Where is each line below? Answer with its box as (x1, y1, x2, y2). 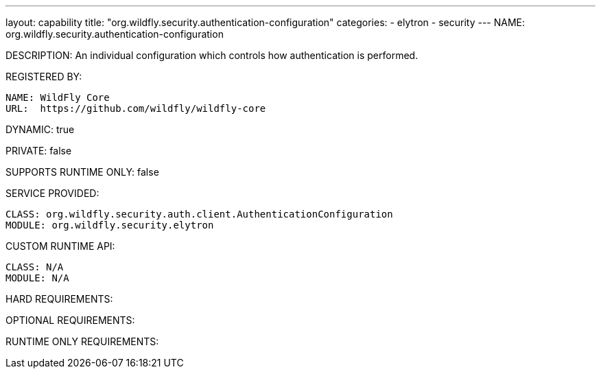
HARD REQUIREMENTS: (5, 293, 113, 305)
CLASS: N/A (5, 261, 64, 272)
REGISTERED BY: (5, 71, 82, 82)
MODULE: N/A (5, 272, 69, 283)
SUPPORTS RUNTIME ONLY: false (5, 166, 159, 178)
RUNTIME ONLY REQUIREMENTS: (5, 336, 159, 347)
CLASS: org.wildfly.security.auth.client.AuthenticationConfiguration (5, 209, 393, 220)
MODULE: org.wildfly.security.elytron (5, 220, 214, 231)
